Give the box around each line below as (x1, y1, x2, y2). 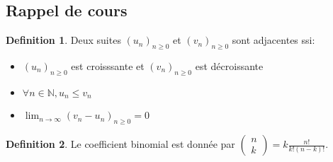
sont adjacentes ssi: (232, 33, 315, 47)
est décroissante (195, 59, 264, 73)
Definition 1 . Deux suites (6, 33, 121, 47)
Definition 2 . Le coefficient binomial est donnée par (6, 137, 235, 151)
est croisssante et (71, 59, 145, 73)
